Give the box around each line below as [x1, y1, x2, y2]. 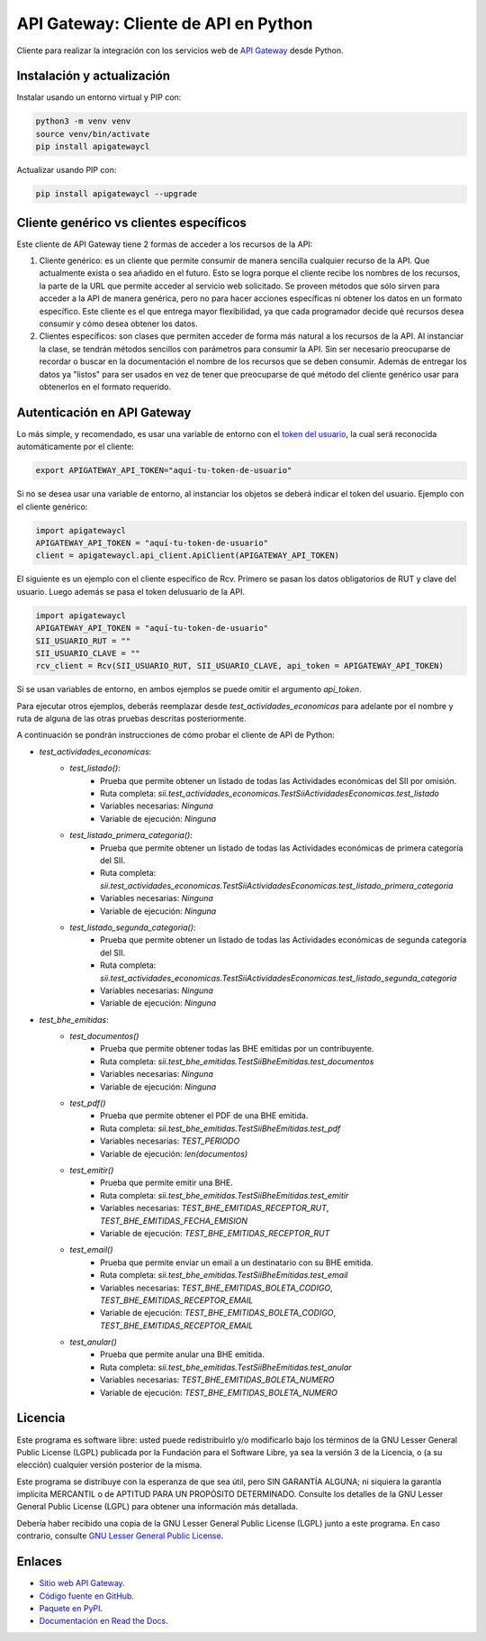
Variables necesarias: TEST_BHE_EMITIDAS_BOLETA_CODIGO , [100, 1282, 333, 1293]
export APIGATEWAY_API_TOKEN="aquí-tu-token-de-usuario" [35, 465, 292, 476]
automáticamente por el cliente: [16, 442, 134, 452]
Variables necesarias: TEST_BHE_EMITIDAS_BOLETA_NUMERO [100, 1374, 335, 1385]
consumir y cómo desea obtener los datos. [39, 318, 198, 329]
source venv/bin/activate [35, 129, 150, 139]
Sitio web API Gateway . [39, 1578, 125, 1589]
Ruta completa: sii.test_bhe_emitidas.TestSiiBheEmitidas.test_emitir [100, 1190, 349, 1200]
